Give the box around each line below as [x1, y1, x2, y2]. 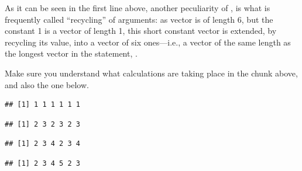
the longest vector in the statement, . [5, 47, 138, 60]
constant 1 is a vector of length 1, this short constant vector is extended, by [5, 25, 277, 37]
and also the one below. [5, 78, 89, 90]
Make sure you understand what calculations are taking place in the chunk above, [5, 67, 298, 79]
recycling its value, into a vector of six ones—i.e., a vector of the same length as [5, 36, 291, 48]
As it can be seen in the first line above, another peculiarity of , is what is [5, 2, 270, 13]
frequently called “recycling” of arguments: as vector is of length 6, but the [5, 13, 273, 25]
